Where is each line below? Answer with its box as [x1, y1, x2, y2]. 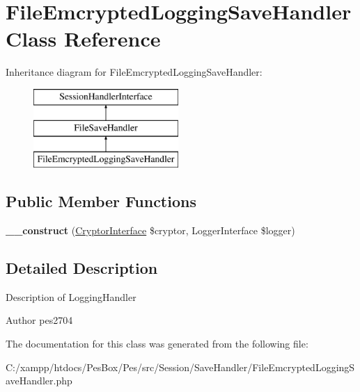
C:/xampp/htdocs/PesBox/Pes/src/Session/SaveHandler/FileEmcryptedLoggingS [6, 359, 355, 374]
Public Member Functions [6, 190, 196, 212]
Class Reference [6, 24, 161, 53]
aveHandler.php [6, 373, 72, 388]
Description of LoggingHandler [6, 289, 136, 304]
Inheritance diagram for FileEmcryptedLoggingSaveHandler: [6, 65, 263, 79]
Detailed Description [6, 257, 158, 279]
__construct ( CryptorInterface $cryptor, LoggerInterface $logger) [6, 223, 295, 238]
